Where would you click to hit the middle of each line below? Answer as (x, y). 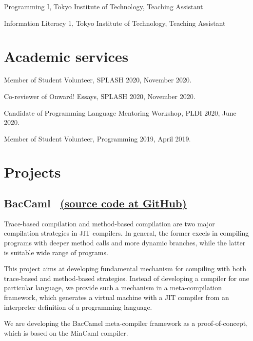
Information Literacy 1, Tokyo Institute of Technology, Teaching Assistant (115, 23)
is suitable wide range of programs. (56, 252)
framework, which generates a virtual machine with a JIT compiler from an (117, 297)
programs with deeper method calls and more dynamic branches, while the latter (125, 243)
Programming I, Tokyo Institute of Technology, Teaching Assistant (104, 6)
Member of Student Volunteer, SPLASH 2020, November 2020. (98, 80)
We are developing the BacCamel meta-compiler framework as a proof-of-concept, (126, 323)
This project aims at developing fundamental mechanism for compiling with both (125, 269)
